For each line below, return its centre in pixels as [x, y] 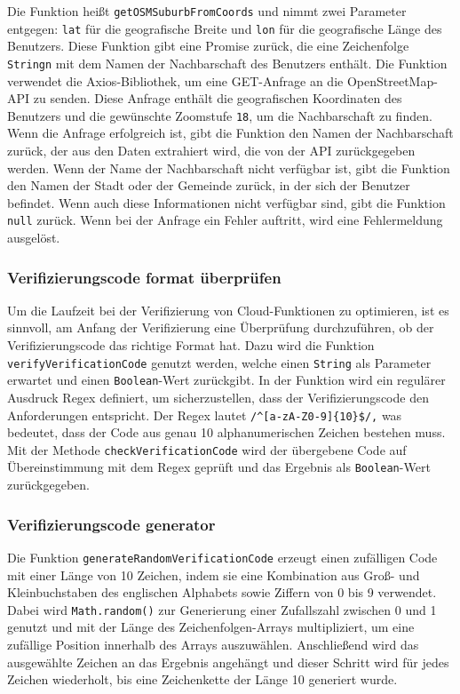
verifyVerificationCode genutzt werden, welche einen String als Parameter [219, 362]
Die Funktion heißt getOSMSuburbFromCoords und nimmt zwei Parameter [207, 11]
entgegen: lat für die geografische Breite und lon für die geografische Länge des [225, 28]
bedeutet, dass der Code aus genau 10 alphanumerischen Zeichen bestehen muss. [226, 432]
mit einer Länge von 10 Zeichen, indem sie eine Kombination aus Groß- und [214, 574]
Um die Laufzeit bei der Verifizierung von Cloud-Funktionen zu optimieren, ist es [228, 310]
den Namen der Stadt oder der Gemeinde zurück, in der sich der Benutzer [209, 185]
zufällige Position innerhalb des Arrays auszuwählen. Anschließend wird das [213, 644]
